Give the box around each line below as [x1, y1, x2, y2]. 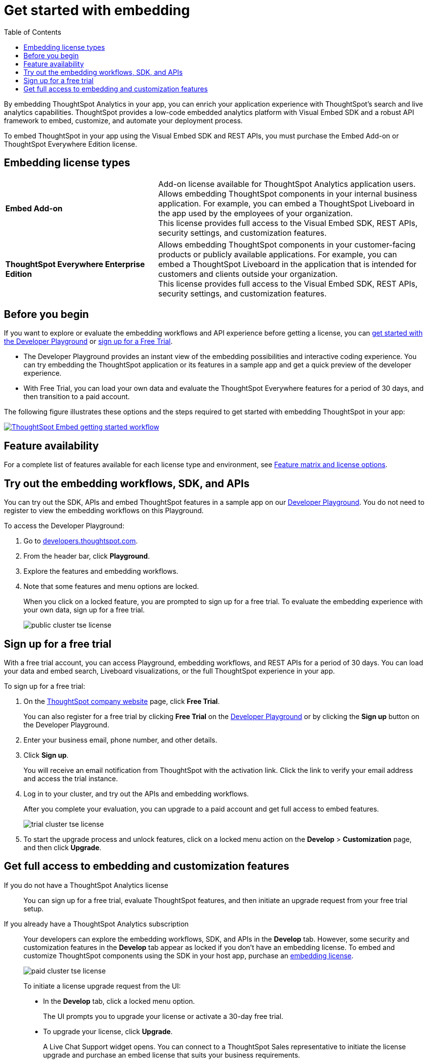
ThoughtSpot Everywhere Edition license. [4, 139, 137, 148]
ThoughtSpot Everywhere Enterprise [5, 259, 145, 269]
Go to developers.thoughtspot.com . [23, 537, 138, 545]
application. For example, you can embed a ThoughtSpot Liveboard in [158, 198, 415, 208]
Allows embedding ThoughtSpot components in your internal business [158, 188, 417, 199]
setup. [23, 904, 44, 913]
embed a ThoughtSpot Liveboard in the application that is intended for [158, 259, 417, 269]
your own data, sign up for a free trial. [23, 606, 145, 614]
